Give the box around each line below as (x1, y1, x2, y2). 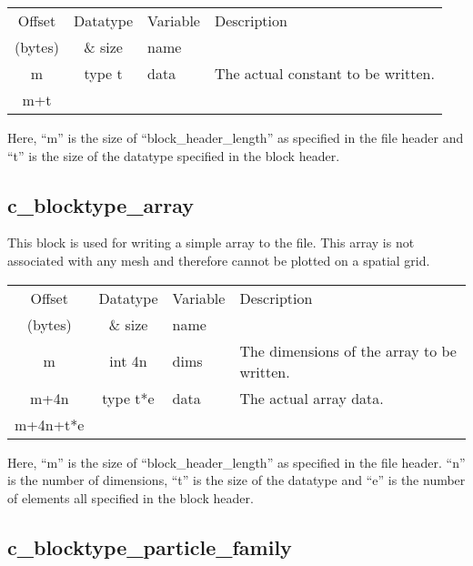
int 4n (109, 350, 147, 372)
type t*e (102, 387, 155, 409)
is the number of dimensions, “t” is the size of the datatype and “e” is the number (7, 470, 466, 490)
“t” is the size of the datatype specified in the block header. (7, 146, 340, 165)
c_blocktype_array (7, 190, 194, 218)
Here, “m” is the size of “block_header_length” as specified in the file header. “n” (7, 452, 466, 471)
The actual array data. (239, 387, 384, 409)
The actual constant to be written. (214, 63, 435, 84)
